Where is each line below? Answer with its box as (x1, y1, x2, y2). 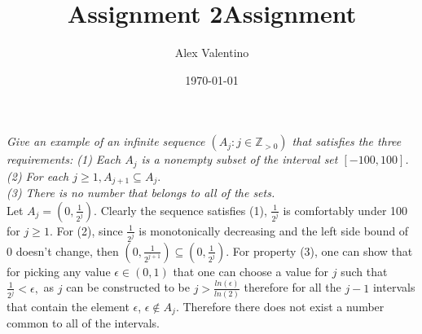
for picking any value (7, 262, 111, 279)
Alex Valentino (174, 44, 249, 61)
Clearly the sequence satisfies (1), (100, 201, 267, 218)
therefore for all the (244, 279, 341, 296)
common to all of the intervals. (7, 314, 160, 332)
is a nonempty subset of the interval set (141, 151, 338, 168)
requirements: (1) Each (7, 151, 121, 168)
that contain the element (7, 297, 130, 314)
